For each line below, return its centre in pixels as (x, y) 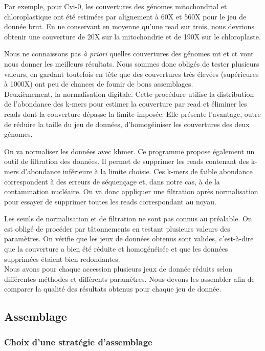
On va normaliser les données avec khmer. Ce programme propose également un (129, 151)
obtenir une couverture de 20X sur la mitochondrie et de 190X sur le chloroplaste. (132, 36)
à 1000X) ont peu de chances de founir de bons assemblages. (99, 84)
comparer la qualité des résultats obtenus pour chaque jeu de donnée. (113, 289)
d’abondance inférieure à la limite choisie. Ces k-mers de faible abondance (137, 171)
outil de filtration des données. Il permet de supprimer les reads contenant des (127, 161)
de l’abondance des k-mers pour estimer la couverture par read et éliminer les (126, 104)
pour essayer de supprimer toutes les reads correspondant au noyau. (110, 201)
